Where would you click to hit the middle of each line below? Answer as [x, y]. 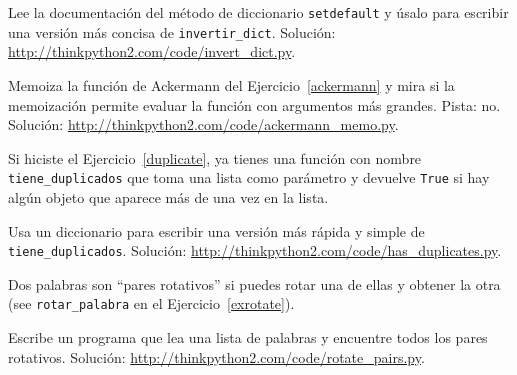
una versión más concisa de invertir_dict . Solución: [172, 31]
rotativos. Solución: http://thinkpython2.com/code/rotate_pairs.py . [216, 356]
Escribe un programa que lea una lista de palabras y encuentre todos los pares [248, 337]
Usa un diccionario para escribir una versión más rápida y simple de [216, 230]
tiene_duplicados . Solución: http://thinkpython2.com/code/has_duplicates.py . [255, 250]
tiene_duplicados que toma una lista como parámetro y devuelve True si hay [249, 177]
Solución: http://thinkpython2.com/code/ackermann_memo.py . [203, 124]
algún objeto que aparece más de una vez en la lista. [168, 196]
